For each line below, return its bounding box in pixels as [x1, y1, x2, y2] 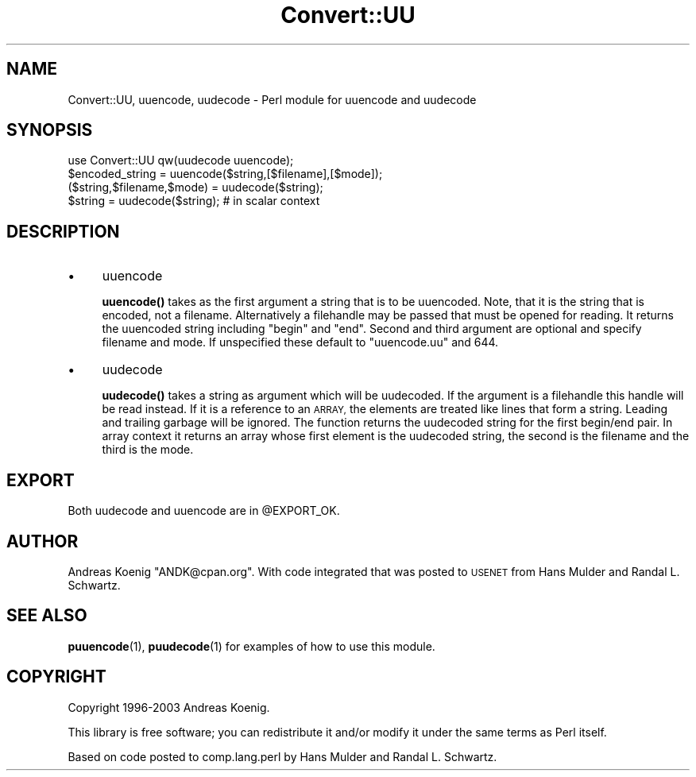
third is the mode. [102, 443, 194, 457]
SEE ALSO [6, 605, 87, 626]
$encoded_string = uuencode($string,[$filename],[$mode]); [68, 167, 383, 181]
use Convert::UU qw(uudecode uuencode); [68, 153, 294, 168]
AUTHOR [6, 531, 79, 551]
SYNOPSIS [6, 120, 93, 141]
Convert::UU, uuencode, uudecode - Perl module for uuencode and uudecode [68, 92, 477, 106]
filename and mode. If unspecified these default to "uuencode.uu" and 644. [102, 335, 499, 350]
